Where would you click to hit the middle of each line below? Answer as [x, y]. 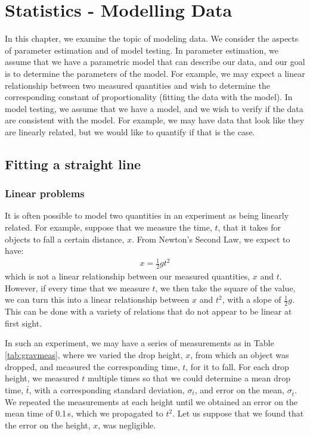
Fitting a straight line [73, 164]
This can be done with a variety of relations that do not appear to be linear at [148, 311]
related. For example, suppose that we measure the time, [108, 227]
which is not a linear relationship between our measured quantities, [128, 276]
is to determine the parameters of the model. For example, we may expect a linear [155, 73]
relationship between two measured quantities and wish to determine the [137, 85]
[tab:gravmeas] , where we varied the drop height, [94, 355]
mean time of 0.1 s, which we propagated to [84, 413]
